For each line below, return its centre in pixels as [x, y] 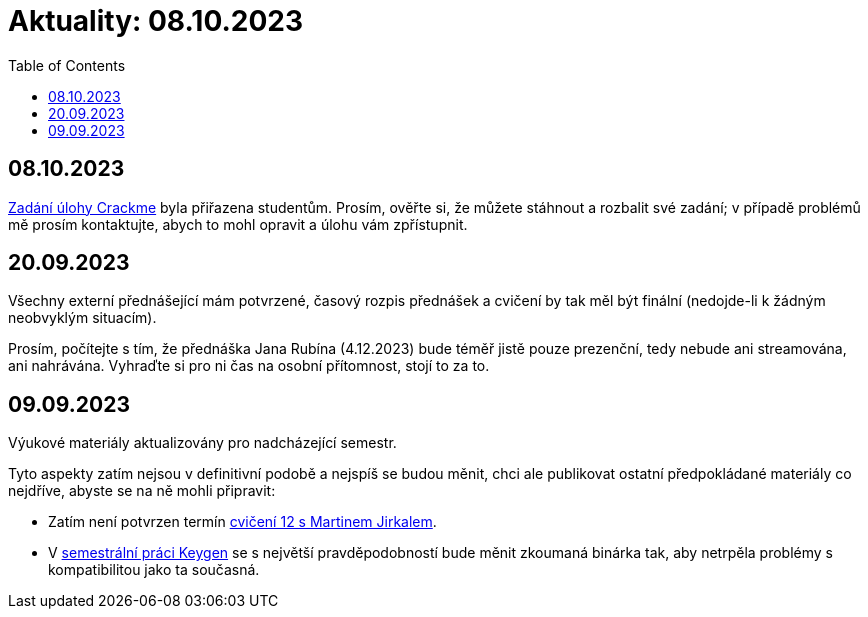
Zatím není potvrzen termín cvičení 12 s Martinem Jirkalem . [242, 522]
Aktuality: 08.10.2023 [156, 21]
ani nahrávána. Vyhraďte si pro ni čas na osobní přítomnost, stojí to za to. [249, 366]
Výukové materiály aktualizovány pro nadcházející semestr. [202, 443]
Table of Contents [67, 65]
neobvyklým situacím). [82, 318]
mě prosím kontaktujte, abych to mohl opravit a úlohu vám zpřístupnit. [238, 224]
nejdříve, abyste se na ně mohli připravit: [142, 491]
